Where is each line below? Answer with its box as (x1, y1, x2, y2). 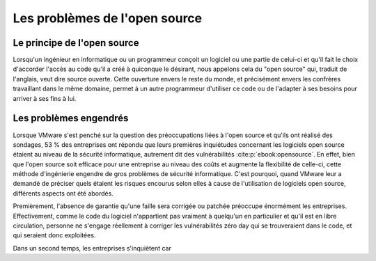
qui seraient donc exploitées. (13, 231, 96, 239)
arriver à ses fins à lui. (13, 94, 77, 102)
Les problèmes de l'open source (13, 10, 203, 26)
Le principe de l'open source (13, 37, 139, 49)
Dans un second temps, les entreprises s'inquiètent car (13, 244, 172, 252)
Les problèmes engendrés (13, 112, 129, 125)
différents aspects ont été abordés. (13, 189, 114, 198)
